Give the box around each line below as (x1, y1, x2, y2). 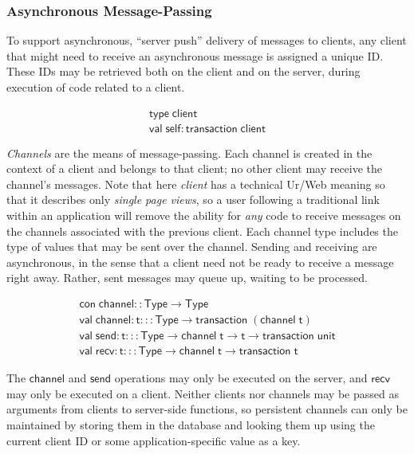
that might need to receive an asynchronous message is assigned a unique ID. (6, 47, 384, 64)
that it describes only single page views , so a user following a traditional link (6, 191, 380, 208)
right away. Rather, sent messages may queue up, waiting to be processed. (6, 269, 368, 286)
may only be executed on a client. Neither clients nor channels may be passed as (6, 385, 399, 401)
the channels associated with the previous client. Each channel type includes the (6, 222, 398, 239)
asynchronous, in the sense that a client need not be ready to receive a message (6, 253, 394, 270)
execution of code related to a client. (6, 79, 185, 95)
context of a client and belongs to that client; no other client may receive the (6, 160, 383, 177)
